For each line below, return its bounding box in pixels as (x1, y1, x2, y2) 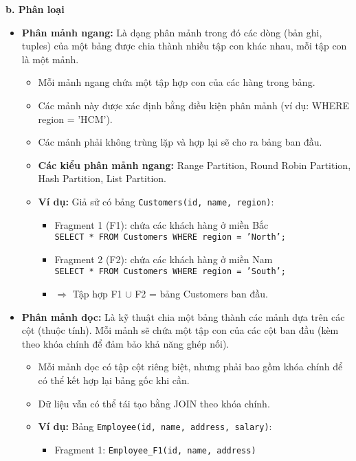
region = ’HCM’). (38, 111, 113, 126)
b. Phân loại (5, 2, 65, 16)
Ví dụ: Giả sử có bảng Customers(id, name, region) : (38, 194, 274, 208)
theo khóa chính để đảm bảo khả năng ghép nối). (21, 336, 230, 350)
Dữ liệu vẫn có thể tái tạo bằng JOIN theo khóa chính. (38, 396, 270, 410)
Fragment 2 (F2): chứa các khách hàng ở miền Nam (54, 251, 273, 266)
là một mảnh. (21, 52, 79, 66)
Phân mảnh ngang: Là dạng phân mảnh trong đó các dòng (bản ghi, (21, 25, 322, 39)
